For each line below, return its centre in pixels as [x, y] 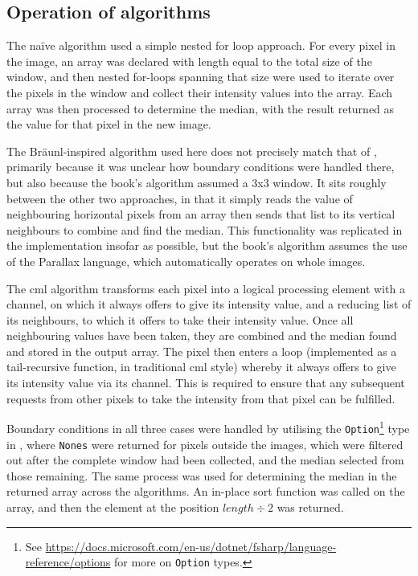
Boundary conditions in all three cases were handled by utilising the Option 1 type [208, 427]
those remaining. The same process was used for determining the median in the [202, 475]
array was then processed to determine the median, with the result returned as [201, 108]
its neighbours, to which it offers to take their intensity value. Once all [180, 319]
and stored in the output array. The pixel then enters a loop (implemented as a [202, 351]
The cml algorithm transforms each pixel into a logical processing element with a [206, 288]
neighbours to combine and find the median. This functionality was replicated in [205, 229]
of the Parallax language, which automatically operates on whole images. [186, 261]
